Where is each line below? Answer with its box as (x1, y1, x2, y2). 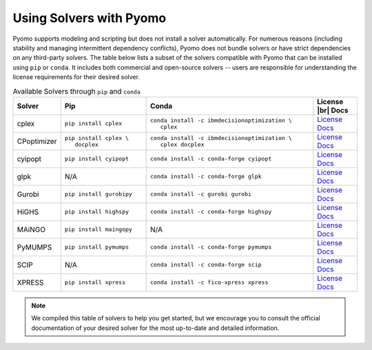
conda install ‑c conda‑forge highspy (150, 208, 272, 216)
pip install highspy (64, 208, 130, 216)
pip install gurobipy (64, 190, 132, 198)
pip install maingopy (64, 226, 132, 234)
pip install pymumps (64, 243, 130, 251)
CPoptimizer (17, 136, 57, 146)
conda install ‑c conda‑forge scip (150, 261, 262, 269)
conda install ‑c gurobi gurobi (150, 190, 251, 198)
